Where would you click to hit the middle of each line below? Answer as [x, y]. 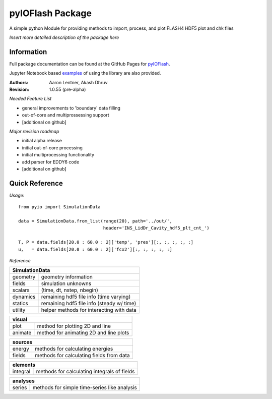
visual [20, 319]
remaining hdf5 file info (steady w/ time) [89, 304]
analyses [23, 381]
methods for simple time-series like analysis [85, 387]
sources [22, 342]
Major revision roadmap [34, 131]
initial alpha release [42, 141]
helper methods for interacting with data [89, 310]
